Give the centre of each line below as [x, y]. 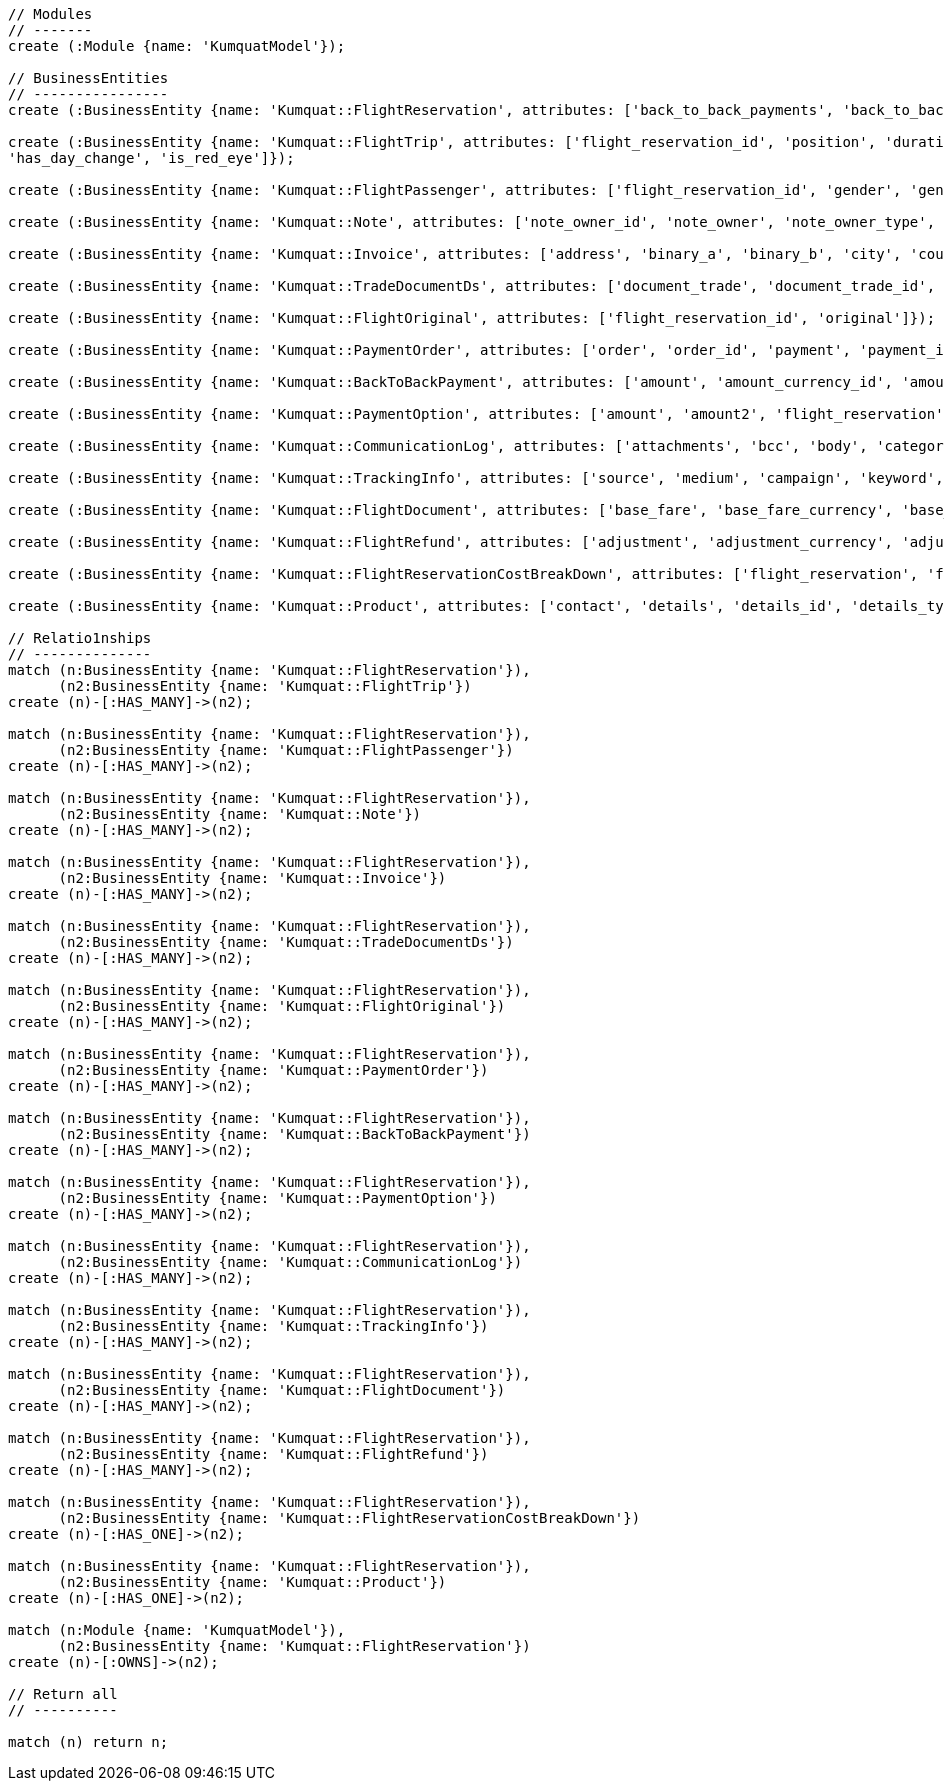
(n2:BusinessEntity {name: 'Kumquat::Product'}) [252, 1582]
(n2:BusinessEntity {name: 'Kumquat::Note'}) [240, 814]
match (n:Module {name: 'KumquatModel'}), [177, 1630]
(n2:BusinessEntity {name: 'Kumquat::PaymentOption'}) [277, 1198]
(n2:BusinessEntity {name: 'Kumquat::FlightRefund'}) [273, 1454]
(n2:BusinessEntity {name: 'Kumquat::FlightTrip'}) [265, 686]
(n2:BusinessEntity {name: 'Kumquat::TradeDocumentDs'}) [286, 942]
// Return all [63, 1694]
